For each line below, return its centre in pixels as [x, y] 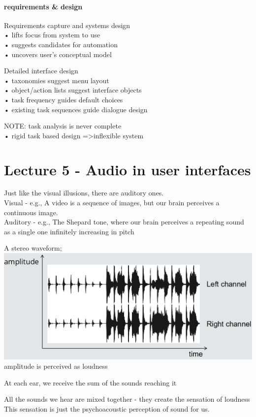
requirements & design [43, 6]
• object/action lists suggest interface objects [73, 90]
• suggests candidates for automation [61, 44]
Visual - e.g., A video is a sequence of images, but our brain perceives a [112, 203]
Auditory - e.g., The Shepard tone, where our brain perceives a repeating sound [124, 222]
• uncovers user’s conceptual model [58, 54]
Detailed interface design [41, 71]
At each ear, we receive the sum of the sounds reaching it [90, 382]
